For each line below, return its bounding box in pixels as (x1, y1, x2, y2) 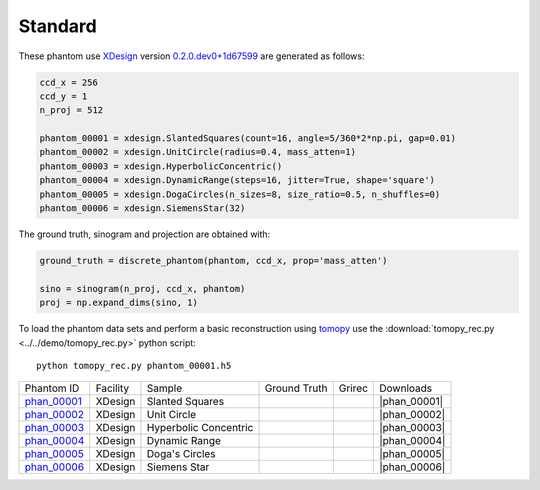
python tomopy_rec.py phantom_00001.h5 (36, 360, 232, 371)
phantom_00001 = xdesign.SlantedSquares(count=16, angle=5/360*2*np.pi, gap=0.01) (39, 133, 457, 144)
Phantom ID (24, 381, 80, 395)
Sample (146, 381, 183, 395)
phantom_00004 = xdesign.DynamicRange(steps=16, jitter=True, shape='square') (39, 175, 435, 186)
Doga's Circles (146, 447, 216, 461)
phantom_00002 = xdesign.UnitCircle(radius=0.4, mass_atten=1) (39, 146, 357, 158)
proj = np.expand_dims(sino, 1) (39, 297, 199, 309)
